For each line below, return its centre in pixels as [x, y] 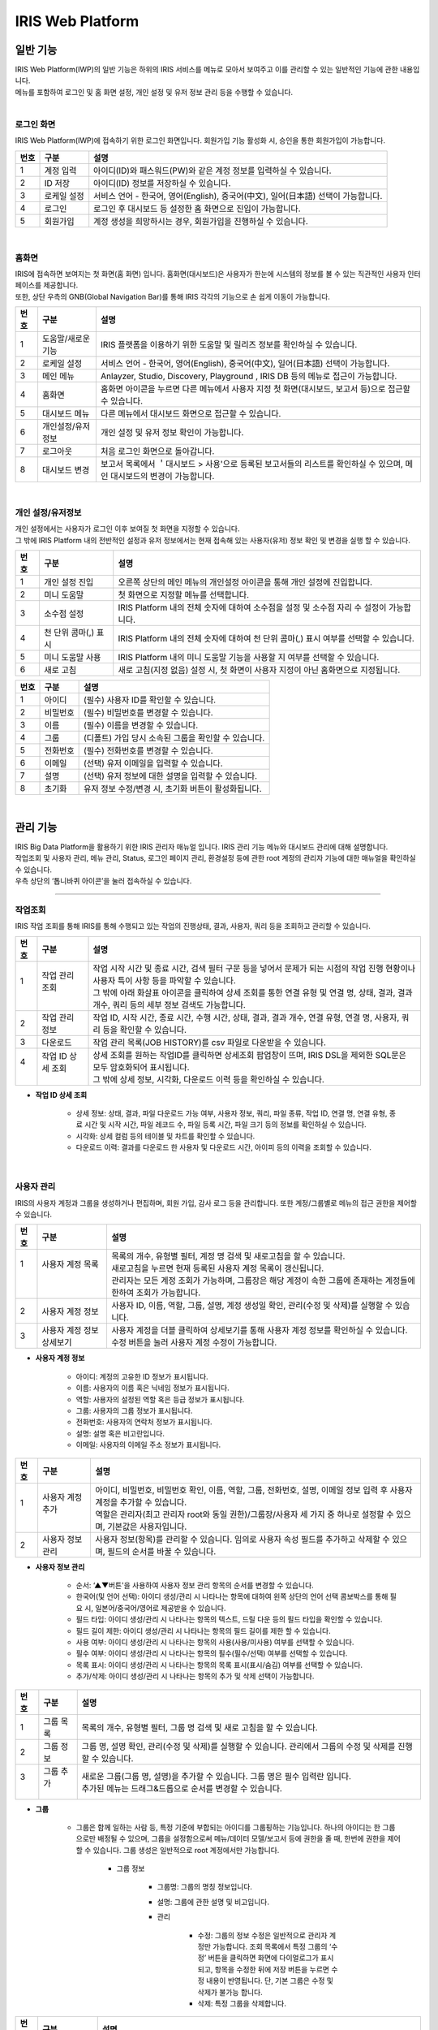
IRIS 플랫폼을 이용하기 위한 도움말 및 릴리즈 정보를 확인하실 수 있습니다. [229, 345]
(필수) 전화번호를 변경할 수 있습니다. [149, 751]
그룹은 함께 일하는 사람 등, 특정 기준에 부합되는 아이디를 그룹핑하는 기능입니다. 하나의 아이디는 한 [228, 1827]
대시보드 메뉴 [66, 414]
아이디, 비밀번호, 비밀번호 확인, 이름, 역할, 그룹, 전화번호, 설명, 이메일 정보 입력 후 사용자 [254, 1490]
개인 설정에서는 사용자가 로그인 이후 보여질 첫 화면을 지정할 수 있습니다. [127, 529]
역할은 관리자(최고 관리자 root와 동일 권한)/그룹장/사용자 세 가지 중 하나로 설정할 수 [245, 1514]
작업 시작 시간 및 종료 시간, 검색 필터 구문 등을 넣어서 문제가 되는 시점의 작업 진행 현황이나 [254, 968]
